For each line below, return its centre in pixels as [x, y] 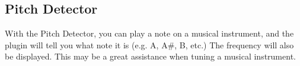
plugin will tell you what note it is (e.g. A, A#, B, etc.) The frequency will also [149, 44]
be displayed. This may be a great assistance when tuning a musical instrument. [150, 56]
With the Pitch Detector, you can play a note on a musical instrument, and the [149, 33]
